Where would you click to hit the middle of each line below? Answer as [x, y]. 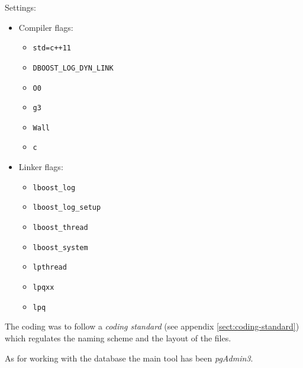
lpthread [50, 268]
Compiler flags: [46, 27]
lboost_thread [60, 228]
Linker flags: [41, 167]
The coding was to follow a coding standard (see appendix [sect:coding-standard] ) [152, 326]
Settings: [20, 7]
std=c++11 [52, 48]
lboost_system [60, 247]
